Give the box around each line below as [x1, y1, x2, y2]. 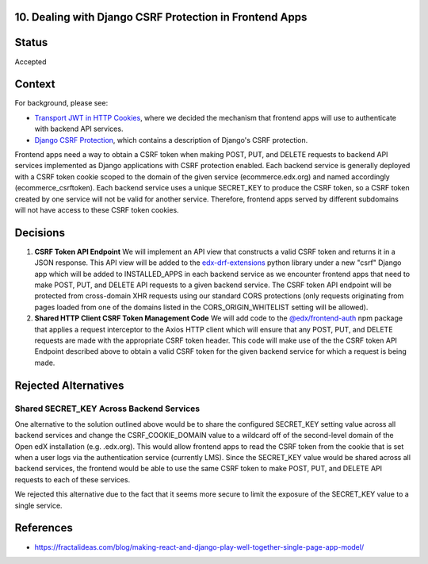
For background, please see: [14, 98, 109, 108]
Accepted [14, 56, 47, 67]
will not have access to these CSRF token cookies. [14, 205, 179, 214]
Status [14, 36, 48, 49]
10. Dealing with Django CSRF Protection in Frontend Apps [14, 10, 308, 24]
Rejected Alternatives [14, 378, 124, 392]
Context [14, 78, 55, 91]
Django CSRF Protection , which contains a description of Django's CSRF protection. [34, 135, 308, 144]
